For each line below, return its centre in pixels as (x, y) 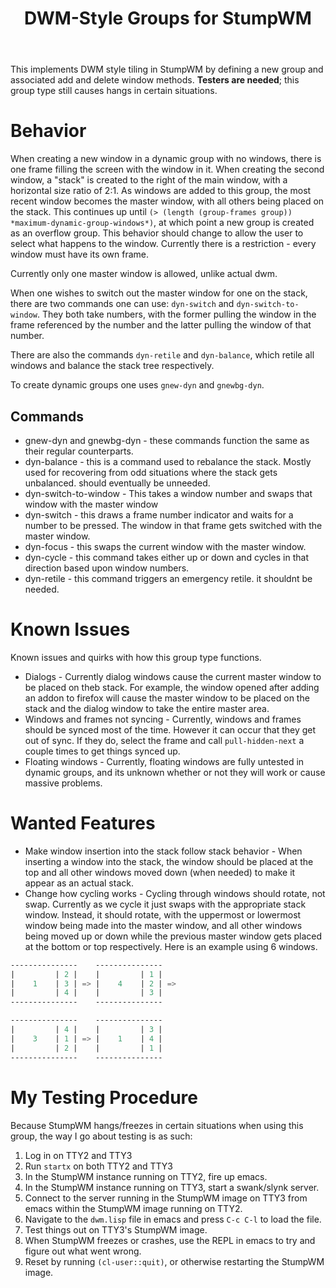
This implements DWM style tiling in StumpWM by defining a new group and (167, 69)
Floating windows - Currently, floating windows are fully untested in (164, 761)
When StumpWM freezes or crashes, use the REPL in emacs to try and (170, 1240)
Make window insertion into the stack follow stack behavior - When (163, 851)
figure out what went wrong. (83, 1251)
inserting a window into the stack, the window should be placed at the (169, 861)
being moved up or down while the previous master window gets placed (173, 936)
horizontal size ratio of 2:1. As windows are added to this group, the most (161, 191)
